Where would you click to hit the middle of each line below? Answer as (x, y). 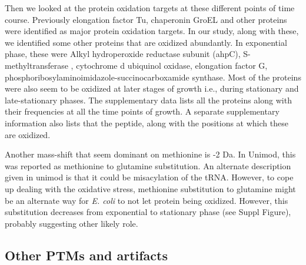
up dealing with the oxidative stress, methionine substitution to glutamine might (150, 188)
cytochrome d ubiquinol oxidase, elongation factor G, (172, 65)
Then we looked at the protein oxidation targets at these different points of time (150, 8)
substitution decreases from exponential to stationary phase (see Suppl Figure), (148, 212)
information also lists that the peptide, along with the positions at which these (147, 123)
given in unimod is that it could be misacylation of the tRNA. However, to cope (149, 177)
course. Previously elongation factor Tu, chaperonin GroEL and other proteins (146, 19)
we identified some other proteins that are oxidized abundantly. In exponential (146, 42)
